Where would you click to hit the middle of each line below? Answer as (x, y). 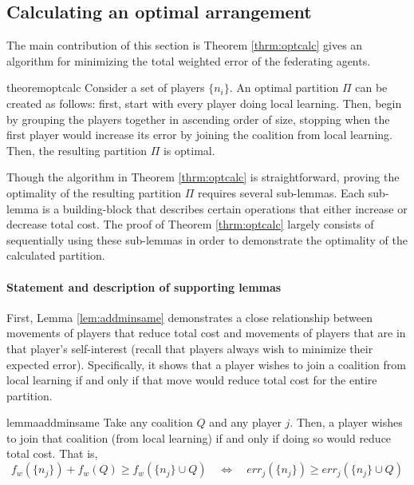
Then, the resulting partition (77, 150)
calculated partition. (56, 255)
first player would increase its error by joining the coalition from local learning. (199, 135)
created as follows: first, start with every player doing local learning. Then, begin (204, 103)
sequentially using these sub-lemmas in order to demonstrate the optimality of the (207, 239)
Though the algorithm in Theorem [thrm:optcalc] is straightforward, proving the (203, 177)
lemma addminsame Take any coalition (100, 422)
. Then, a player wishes (346, 422)
